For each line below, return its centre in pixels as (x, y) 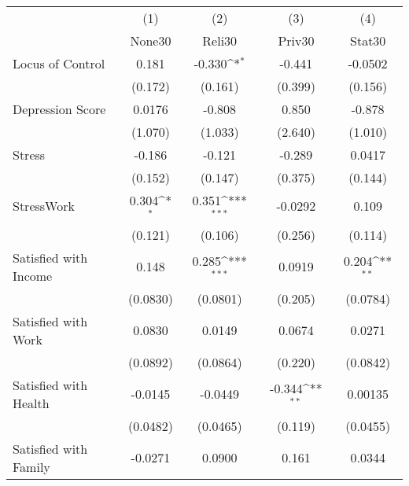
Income (33, 275)
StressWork (44, 206)
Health (31, 403)
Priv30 (296, 40)
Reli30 (220, 40)
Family (31, 466)
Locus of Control (59, 63)
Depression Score (59, 109)
